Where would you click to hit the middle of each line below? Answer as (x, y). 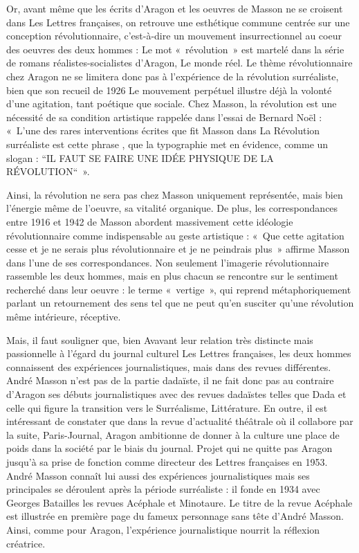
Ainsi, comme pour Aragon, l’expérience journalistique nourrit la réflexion (163, 529)
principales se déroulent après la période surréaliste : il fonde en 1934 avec (163, 489)
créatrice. (26, 543)
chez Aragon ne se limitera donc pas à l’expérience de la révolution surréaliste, (173, 76)
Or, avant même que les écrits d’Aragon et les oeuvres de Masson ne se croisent (175, 8)
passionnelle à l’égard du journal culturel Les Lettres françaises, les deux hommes (179, 353)
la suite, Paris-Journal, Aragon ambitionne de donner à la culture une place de (173, 434)
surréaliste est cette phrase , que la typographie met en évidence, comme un (167, 144)
